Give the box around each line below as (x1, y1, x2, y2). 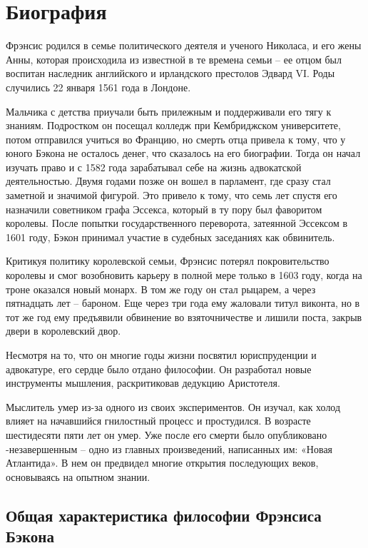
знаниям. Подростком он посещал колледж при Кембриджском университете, (6, 118, 341, 133)
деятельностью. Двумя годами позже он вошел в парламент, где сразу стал (6, 173, 331, 188)
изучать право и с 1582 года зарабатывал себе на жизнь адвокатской (6, 159, 302, 174)
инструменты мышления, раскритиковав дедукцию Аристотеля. (6, 375, 280, 390)
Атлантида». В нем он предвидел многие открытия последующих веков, (6, 455, 319, 470)
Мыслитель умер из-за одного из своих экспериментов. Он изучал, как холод (6, 399, 341, 414)
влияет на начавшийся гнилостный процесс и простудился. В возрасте (6, 413, 311, 428)
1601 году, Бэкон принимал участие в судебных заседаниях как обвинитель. (6, 229, 335, 244)
